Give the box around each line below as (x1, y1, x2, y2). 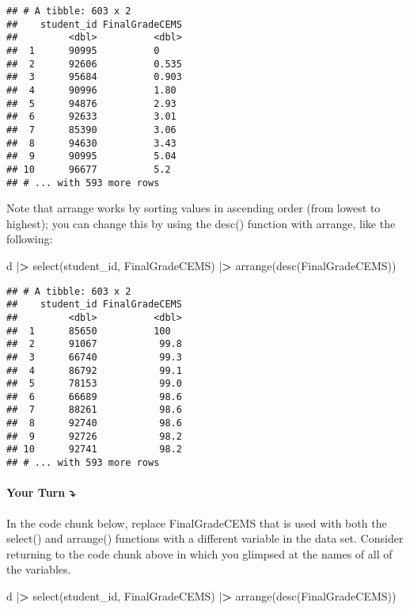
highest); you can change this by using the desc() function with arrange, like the (6, 215, 396, 231)
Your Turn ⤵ (6, 484, 76, 501)
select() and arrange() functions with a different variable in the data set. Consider (6, 530, 404, 547)
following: (6, 231, 53, 247)
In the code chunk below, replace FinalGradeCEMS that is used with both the (6, 514, 387, 531)
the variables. (6, 561, 71, 578)
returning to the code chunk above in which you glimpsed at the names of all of (6, 545, 393, 562)
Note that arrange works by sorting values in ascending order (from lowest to (6, 200, 381, 216)
